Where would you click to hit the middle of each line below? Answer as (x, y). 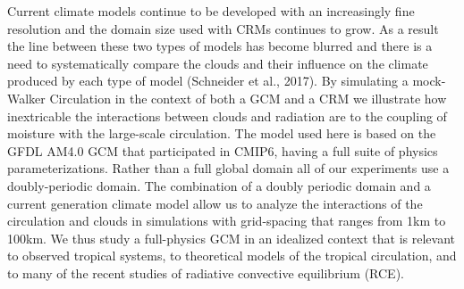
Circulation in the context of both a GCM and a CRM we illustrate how (248, 98)
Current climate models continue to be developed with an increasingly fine (211, 11)
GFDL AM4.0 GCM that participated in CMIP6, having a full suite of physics (223, 150)
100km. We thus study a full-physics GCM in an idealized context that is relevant (232, 238)
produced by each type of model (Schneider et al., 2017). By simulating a (208, 81)
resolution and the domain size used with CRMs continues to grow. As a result (223, 28)
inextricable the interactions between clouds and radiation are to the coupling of (227, 116)
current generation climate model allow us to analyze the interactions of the (215, 203)
